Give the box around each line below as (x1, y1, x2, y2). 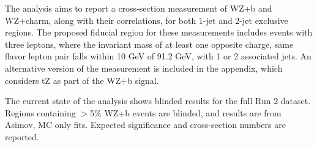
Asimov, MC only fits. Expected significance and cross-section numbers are (5, 118, 286, 131)
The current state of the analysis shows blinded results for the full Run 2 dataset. (5, 94, 311, 107)
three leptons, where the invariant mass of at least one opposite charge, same (5, 37, 294, 50)
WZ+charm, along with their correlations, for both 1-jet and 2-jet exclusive (5, 13, 288, 26)
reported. (5, 130, 39, 143)
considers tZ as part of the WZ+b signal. (5, 73, 159, 86)
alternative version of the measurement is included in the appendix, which (5, 61, 283, 74)
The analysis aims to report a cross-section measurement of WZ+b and (5, 2, 272, 14)
